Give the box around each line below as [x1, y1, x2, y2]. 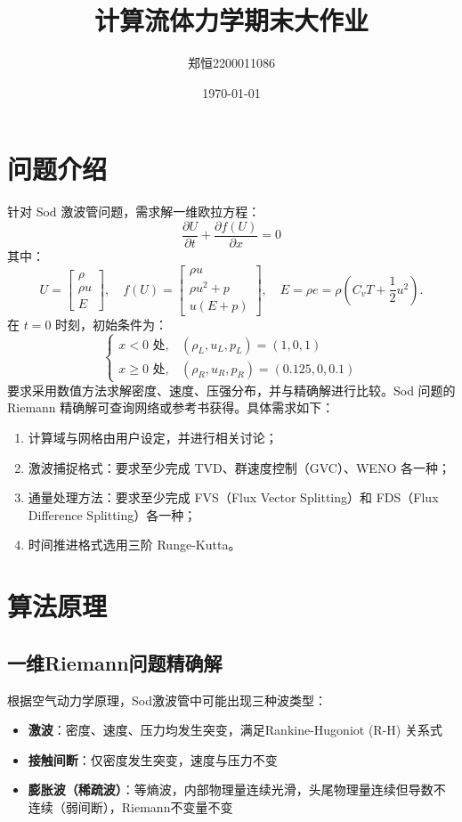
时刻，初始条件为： [55, 314, 168, 333]
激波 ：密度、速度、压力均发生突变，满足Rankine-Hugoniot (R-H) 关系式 [28, 720, 442, 739]
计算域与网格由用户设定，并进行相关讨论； [28, 428, 278, 447]
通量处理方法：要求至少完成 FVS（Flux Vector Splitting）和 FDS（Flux [28, 488, 439, 507]
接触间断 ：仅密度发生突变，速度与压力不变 [28, 750, 278, 769]
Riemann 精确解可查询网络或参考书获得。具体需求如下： [7, 398, 335, 417]
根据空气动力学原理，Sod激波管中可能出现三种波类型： [7, 690, 327, 709]
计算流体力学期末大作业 [93, 2, 369, 38]
